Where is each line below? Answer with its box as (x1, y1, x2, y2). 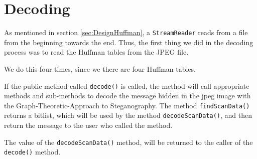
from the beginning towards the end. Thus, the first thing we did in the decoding (4, 37, 253, 47)
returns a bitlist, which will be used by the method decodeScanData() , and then (4, 110, 252, 120)
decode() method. (4, 146, 61, 157)
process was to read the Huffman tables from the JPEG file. (4, 47, 189, 57)
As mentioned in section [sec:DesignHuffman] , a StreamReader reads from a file (4, 27, 248, 38)
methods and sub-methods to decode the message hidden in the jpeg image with (4, 90, 251, 101)
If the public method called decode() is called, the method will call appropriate (4, 80, 249, 91)
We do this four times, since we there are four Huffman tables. (4, 63, 196, 74)
